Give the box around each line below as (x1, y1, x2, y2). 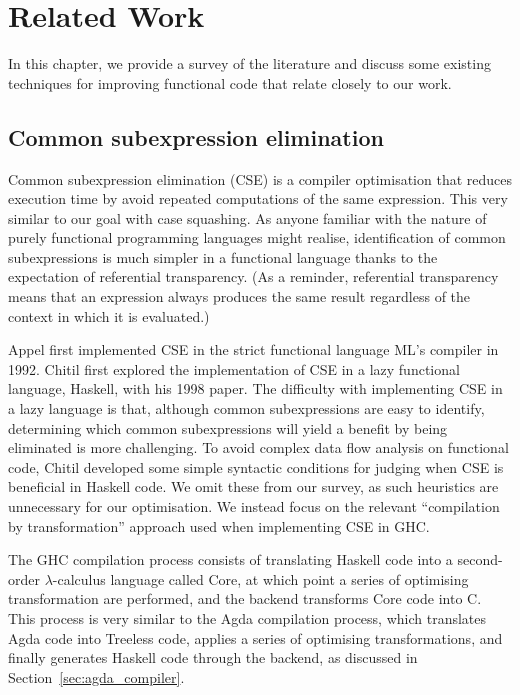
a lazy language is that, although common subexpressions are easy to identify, (8, 398, 485, 419)
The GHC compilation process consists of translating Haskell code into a (8, 549, 453, 570)
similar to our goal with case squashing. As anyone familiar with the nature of (8, 207, 487, 228)
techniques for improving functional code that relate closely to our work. (8, 72, 452, 93)
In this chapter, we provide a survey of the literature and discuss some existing (8, 53, 491, 74)
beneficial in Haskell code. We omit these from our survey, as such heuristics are (8, 476, 499, 497)
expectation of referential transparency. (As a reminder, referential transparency (8, 266, 499, 287)
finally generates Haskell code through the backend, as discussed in (8, 647, 418, 668)
